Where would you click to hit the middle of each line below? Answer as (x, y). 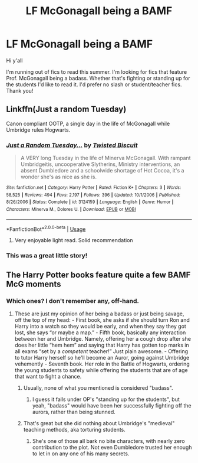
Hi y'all (14, 60)
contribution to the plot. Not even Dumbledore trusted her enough (112, 447)
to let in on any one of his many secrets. (81, 454)
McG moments (34, 284)
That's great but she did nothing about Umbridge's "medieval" (99, 423)
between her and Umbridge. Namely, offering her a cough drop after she (103, 338)
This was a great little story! (47, 256)
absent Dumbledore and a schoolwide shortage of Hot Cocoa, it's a (102, 171)
